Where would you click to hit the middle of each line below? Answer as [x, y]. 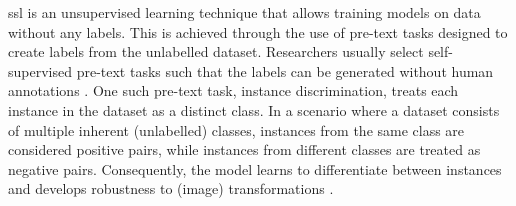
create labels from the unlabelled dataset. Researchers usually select [216, 51]
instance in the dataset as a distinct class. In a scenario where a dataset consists [254, 109]
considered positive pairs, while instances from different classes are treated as [244, 149]
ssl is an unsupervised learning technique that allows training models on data [244, 12]
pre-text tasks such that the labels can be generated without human [285, 70]
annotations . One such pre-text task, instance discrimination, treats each [233, 90]
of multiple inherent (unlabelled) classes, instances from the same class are [236, 129]
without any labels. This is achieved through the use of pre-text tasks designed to [258, 31]
